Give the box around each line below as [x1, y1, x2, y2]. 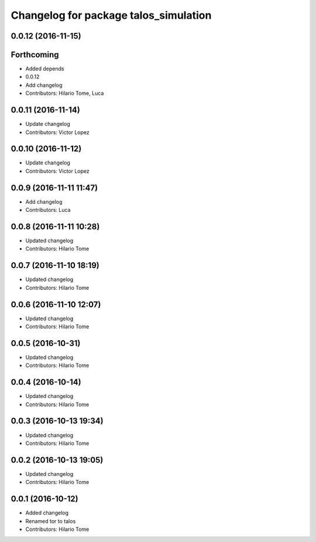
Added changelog [25, 509, 69, 516]
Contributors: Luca [25, 207, 71, 214]
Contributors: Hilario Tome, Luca [25, 90, 104, 97]
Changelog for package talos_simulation [11, 9, 212, 22]
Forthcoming [11, 50, 59, 60]
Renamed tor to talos [25, 517, 76, 524]
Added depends [25, 65, 64, 73]
